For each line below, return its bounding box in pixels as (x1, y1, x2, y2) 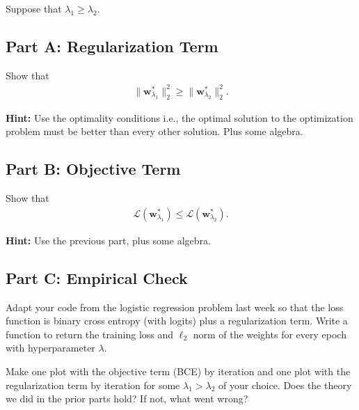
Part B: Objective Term (6, 158, 181, 180)
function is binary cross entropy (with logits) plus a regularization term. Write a (6, 313, 348, 328)
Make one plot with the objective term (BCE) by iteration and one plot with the (6, 363, 351, 378)
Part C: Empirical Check (6, 267, 188, 288)
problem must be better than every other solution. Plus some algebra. (6, 124, 303, 139)
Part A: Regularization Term (6, 35, 218, 56)
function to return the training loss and (6, 326, 174, 341)
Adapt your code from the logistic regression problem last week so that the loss (6, 299, 344, 314)
